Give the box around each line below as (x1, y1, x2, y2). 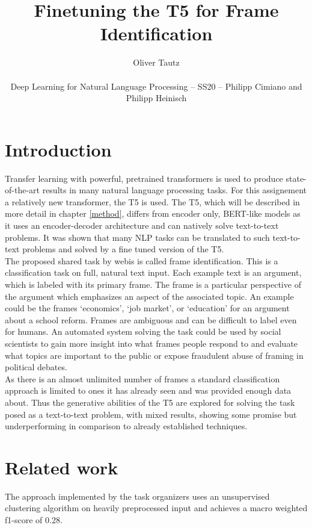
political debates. (5, 361, 67, 373)
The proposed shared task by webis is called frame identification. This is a (5, 254, 278, 267)
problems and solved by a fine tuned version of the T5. (22, 243, 224, 255)
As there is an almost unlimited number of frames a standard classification (5, 372, 280, 385)
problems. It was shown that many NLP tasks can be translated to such (5, 231, 270, 243)
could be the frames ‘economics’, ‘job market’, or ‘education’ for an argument (5, 302, 290, 314)
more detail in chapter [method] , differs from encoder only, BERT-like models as (5, 207, 301, 220)
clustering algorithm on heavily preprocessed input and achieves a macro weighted (5, 502, 308, 514)
